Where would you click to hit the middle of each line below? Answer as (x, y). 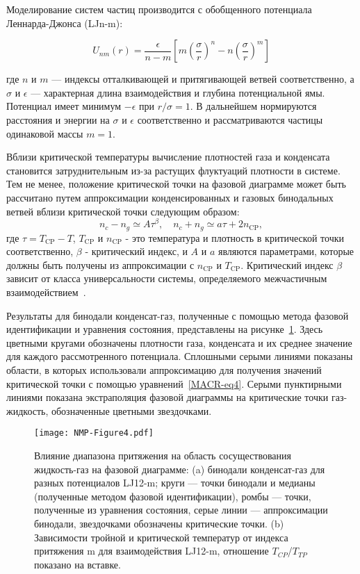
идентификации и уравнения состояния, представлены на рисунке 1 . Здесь (165, 329)
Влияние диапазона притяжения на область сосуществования (163, 456)
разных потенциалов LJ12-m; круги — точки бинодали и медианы (175, 483)
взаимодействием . (46, 292)
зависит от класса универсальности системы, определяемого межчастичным (167, 278)
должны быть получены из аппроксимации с (100, 264)
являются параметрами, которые (286, 251)
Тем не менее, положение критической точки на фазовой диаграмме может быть (176, 184)
